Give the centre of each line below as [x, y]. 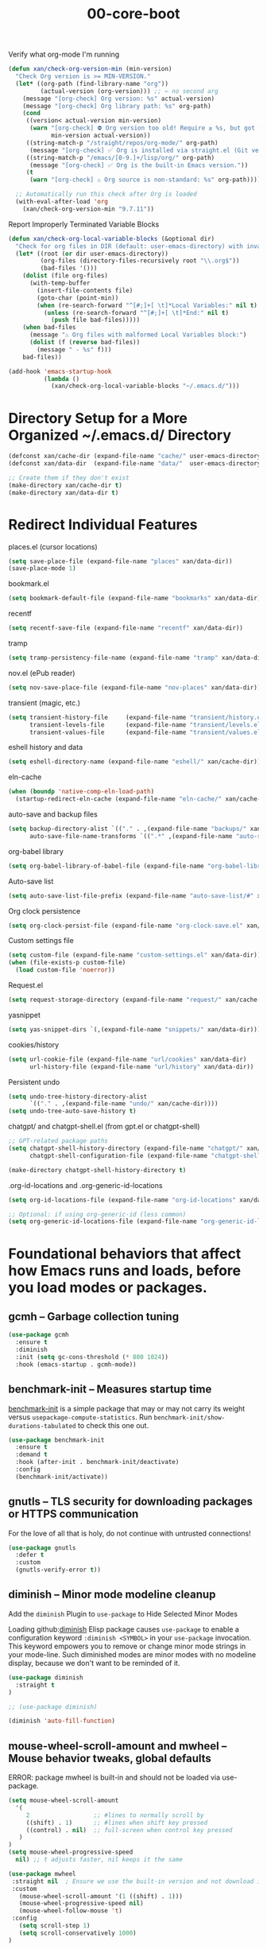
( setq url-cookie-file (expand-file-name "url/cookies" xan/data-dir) [128, 1059]
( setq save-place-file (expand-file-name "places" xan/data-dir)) [120, 561]
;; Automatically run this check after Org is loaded [106, 194]
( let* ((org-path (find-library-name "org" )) [92, 83]
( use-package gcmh [39, 1335]
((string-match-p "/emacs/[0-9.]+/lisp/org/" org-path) [120, 157]
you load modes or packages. [108, 1287]
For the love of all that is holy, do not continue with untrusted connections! [130, 1533]
